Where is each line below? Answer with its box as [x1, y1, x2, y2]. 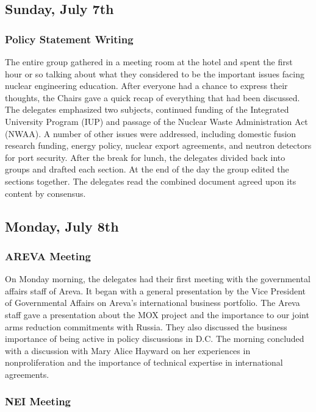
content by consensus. [5, 186, 86, 199]
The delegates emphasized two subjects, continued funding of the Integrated [5, 103, 289, 116]
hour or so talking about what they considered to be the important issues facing [5, 67, 304, 80]
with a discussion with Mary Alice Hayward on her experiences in [5, 344, 251, 357]
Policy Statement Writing [5, 31, 134, 46]
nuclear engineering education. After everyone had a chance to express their [5, 79, 288, 92]
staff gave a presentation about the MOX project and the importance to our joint [5, 308, 309, 321]
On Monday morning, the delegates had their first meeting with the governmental [5, 272, 311, 285]
